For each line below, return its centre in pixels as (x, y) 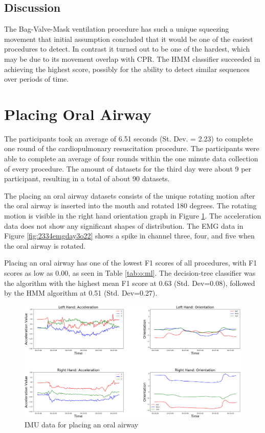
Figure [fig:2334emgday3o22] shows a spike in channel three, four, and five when (129, 236)
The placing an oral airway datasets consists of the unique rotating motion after (130, 195)
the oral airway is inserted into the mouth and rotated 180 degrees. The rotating (130, 206)
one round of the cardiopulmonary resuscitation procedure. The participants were (132, 148)
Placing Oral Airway (78, 114)
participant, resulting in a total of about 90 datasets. (87, 178)
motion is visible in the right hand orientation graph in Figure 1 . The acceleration (133, 216)
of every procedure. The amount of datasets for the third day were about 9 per (128, 168)
